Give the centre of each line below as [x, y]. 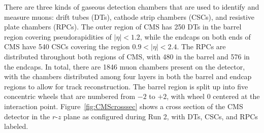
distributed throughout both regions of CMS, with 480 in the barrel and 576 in [127, 56]
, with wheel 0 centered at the [213, 96]
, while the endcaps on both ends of [195, 36]
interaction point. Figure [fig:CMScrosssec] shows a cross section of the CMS [124, 106]
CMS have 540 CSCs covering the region [67, 46]
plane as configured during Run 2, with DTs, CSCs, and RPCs [161, 116]
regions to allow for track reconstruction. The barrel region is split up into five [126, 86]
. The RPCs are [201, 46]
